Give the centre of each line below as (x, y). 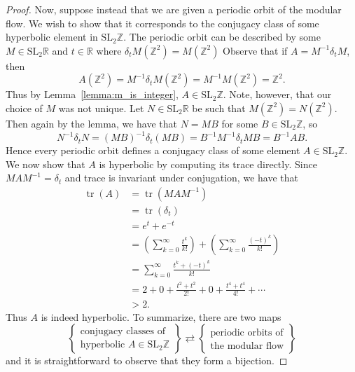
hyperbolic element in (52, 37)
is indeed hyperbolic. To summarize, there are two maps (161, 316)
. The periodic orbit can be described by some (222, 37)
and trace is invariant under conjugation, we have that (181, 178)
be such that (219, 108)
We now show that (46, 164)
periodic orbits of (247, 333)
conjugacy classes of (123, 332)
